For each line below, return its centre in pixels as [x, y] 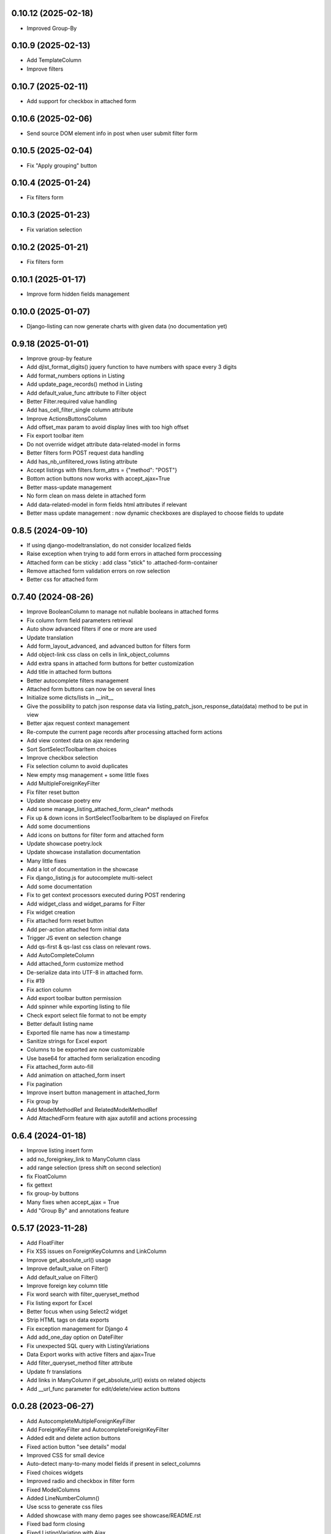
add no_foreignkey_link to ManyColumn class [84, 1159]
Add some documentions [58, 827]
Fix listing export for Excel [59, 1303]
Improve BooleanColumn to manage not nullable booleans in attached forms [123, 612]
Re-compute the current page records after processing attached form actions [125, 732]
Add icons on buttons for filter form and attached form [95, 835]
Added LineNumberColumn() [63, 1498]
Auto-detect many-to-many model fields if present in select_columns [114, 1464]
